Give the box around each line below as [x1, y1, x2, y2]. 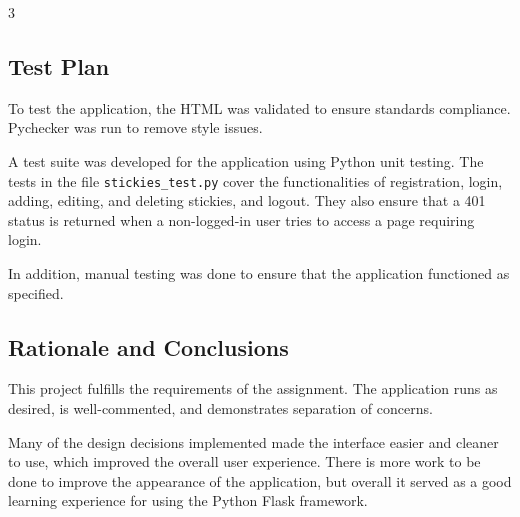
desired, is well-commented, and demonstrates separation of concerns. [8, 398, 433, 418]
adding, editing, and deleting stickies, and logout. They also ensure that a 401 [8, 190, 486, 211]
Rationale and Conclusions [8, 331, 289, 362]
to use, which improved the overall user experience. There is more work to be [8, 451, 481, 472]
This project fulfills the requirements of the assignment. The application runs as [8, 378, 498, 399]
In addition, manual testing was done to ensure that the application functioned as [8, 263, 510, 284]
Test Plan [8, 50, 110, 81]
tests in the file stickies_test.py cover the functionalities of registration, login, [8, 170, 503, 191]
